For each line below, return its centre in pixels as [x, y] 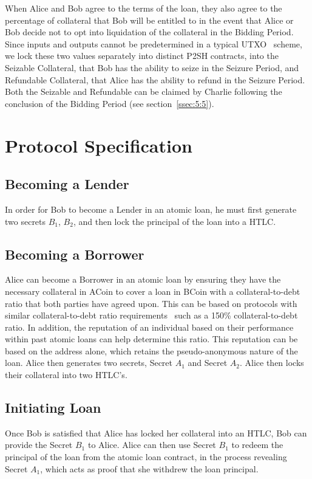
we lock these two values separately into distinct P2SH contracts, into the [142, 56]
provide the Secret [39, 445]
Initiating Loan [53, 408]
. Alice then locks [272, 363]
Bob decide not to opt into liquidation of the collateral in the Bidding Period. [149, 32]
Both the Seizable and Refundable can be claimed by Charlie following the [144, 91]
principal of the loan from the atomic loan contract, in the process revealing [146, 457]
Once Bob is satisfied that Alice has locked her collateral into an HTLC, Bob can [156, 432]
